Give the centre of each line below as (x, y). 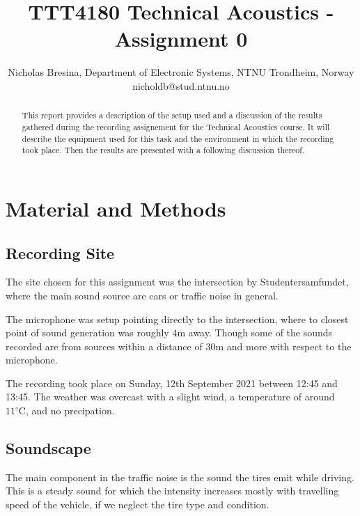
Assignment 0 (181, 39)
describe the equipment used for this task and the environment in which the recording (178, 138)
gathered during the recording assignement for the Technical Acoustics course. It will (176, 126)
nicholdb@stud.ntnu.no (181, 85)
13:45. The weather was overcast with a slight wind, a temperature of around (170, 397)
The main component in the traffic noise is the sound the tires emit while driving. (180, 477)
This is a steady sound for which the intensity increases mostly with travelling (172, 491)
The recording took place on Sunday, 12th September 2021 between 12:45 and (172, 383)
